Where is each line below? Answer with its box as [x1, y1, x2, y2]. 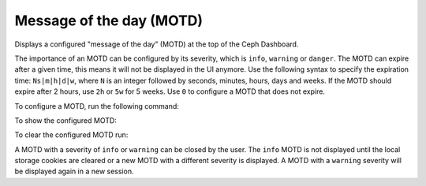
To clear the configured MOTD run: [14, 130, 129, 139]
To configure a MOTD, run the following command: [14, 101, 179, 110]
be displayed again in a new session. [14, 166, 134, 177]
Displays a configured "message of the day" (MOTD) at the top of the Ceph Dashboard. [14, 39, 299, 49]
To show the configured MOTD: [14, 115, 118, 125]
